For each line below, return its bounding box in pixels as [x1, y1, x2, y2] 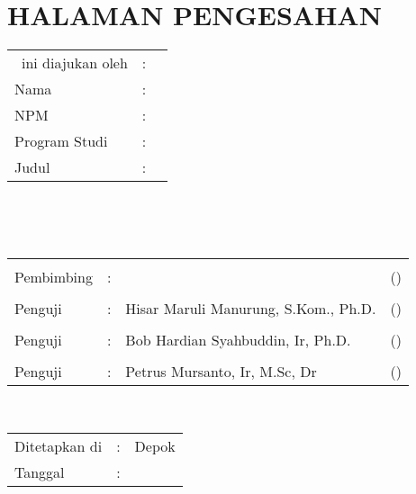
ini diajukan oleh [22, 52, 128, 74]
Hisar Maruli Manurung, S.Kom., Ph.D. [125, 298, 376, 319]
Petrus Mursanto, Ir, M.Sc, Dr [125, 361, 317, 382]
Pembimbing [14, 266, 93, 288]
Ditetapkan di [14, 435, 103, 456]
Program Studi [14, 130, 108, 152]
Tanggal [14, 461, 65, 482]
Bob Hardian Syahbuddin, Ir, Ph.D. [125, 329, 351, 351]
